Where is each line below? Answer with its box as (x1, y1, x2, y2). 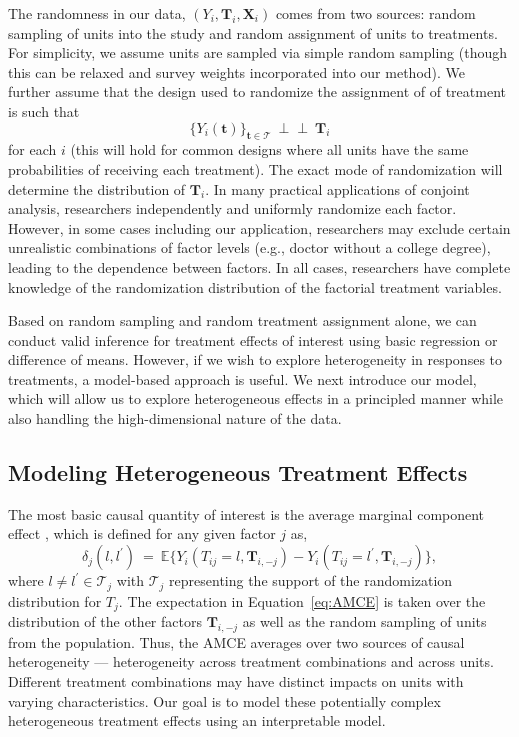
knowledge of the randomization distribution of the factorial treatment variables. (8, 276, 502, 297)
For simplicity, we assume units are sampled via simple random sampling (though (8, 42, 508, 63)
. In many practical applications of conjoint (205, 178, 470, 199)
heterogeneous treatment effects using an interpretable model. (8, 710, 386, 731)
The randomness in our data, (8, 3, 186, 23)
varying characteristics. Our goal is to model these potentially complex (8, 690, 441, 711)
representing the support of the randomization (169, 570, 453, 591)
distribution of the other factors (8, 610, 202, 631)
